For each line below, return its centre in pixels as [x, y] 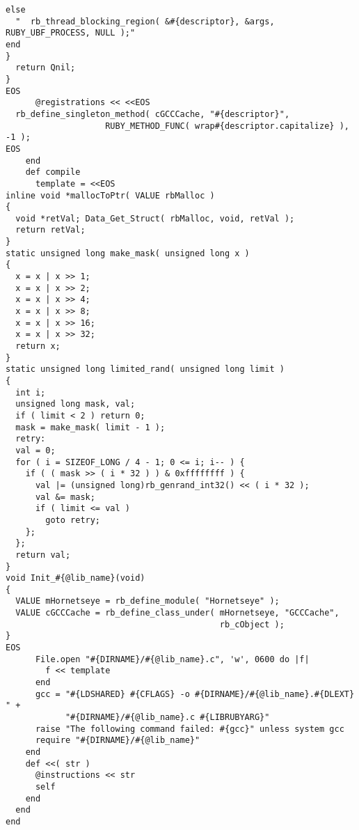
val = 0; [35, 450]
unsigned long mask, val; [75, 404]
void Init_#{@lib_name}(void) [75, 578]
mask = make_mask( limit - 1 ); [90, 427]
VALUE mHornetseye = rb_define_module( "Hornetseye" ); [147, 601]
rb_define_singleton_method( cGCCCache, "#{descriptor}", [153, 114]
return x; [38, 346]
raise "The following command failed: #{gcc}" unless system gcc [190, 729]
